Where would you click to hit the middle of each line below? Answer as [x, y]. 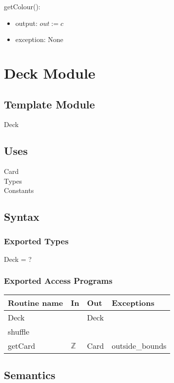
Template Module [49, 104]
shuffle [19, 331]
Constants [19, 190]
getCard [22, 345]
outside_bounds [139, 345]
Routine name [36, 302]
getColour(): [22, 6]
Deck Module [50, 73]
